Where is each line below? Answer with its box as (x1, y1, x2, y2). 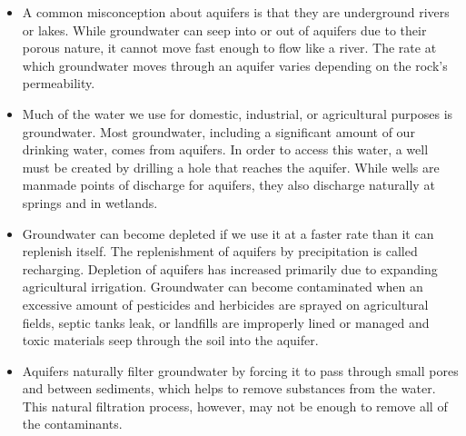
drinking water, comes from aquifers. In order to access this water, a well (22, 140, 429, 159)
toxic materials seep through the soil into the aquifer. (22, 331, 319, 350)
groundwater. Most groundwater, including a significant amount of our (22, 122, 415, 141)
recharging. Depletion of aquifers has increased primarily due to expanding (22, 259, 438, 278)
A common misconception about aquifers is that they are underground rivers (22, 3, 450, 21)
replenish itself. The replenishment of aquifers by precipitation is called (22, 242, 418, 261)
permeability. (22, 74, 95, 93)
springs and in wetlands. (22, 193, 158, 212)
